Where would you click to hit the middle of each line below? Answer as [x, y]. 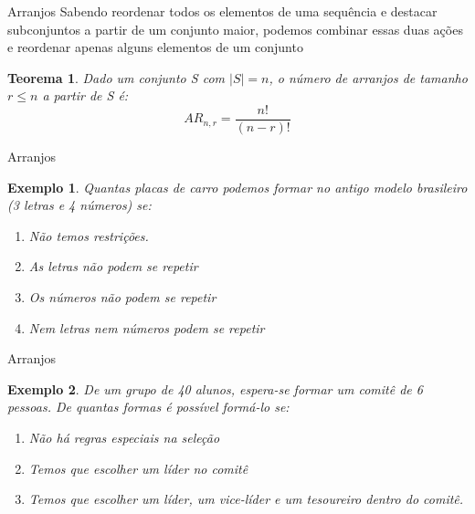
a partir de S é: [85, 95]
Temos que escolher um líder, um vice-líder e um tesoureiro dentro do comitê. [246, 499]
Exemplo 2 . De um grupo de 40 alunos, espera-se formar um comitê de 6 [215, 388]
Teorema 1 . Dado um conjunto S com [116, 77]
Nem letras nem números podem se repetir [147, 327]
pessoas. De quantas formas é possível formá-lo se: [148, 407]
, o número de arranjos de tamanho [368, 77]
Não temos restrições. [89, 235]
